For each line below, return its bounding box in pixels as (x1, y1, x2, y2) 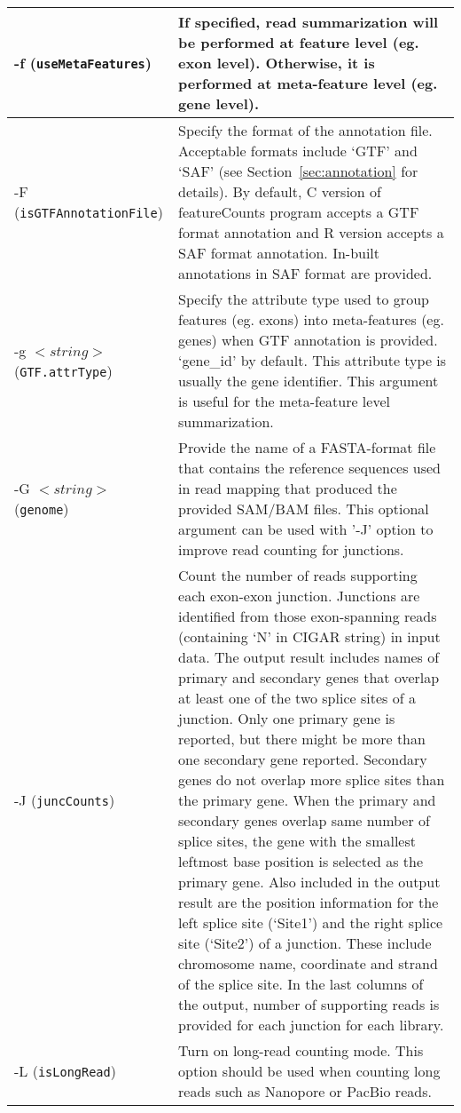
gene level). (178, 93, 259, 114)
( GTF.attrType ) (14, 360, 113, 381)
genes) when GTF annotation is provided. (178, 330, 438, 350)
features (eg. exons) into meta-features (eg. (178, 309, 444, 330)
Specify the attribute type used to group (178, 289, 429, 309)
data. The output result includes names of (178, 647, 440, 667)
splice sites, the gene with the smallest (178, 831, 416, 851)
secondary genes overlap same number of (178, 810, 430, 831)
